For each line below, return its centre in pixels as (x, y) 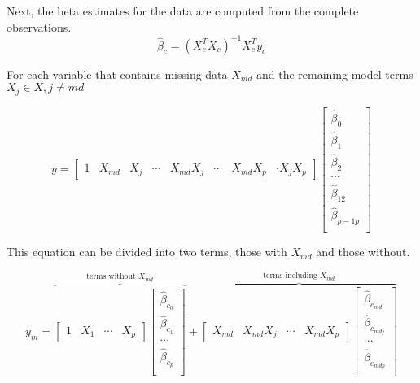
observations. (39, 26)
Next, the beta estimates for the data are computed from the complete (183, 11)
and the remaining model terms (335, 74)
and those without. (363, 252)
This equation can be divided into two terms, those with (147, 252)
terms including (290, 276)
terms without (111, 277)
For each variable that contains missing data (117, 74)
